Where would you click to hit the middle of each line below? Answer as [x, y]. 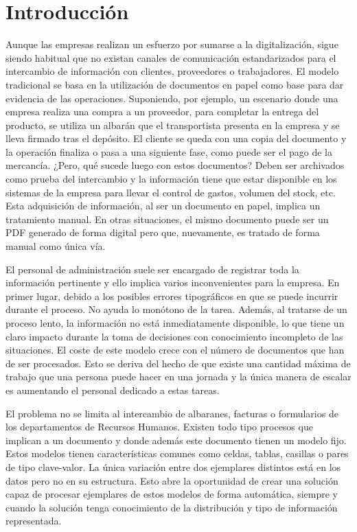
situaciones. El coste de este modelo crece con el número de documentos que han [175, 350]
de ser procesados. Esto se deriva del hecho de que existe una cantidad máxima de [178, 363]
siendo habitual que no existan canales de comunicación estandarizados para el [171, 57]
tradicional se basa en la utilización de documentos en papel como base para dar [175, 84]
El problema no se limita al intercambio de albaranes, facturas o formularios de [172, 413]
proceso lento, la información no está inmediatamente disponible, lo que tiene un [175, 323]
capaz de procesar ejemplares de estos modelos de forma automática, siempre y [172, 494]
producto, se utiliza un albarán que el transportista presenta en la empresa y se [173, 125]
